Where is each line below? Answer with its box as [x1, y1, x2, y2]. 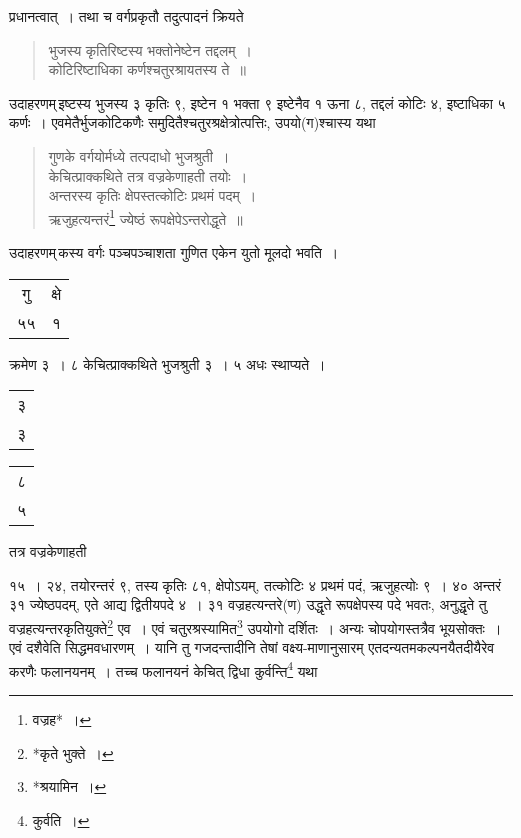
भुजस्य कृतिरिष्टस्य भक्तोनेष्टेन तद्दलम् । [48, 39, 252, 60]
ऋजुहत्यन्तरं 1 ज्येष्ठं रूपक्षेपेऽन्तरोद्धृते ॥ [48, 205, 243, 229]
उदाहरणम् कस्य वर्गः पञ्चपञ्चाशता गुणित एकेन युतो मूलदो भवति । [9, 242, 339, 262]
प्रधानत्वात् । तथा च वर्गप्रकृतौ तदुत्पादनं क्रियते [9, 6, 244, 26]
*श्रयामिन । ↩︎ [32, 776, 107, 797]
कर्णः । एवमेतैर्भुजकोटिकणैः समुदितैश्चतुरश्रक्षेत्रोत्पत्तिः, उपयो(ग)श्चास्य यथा [9, 112, 376, 133]
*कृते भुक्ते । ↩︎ [32, 742, 114, 763]
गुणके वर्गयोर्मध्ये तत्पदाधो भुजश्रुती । [48, 145, 230, 166]
